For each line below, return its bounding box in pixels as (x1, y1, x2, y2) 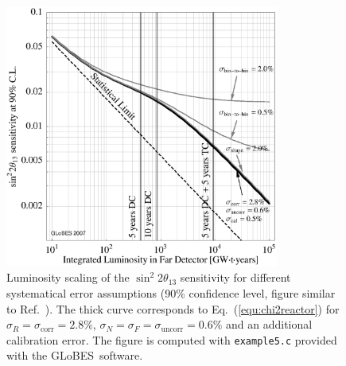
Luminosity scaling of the (6, 269, 130, 286)
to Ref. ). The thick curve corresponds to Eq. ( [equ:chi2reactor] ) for (6, 300, 340, 317)
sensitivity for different (180, 269, 291, 286)
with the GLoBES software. (6, 347, 143, 364)
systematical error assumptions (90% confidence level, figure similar (6, 285, 336, 302)
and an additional (226, 316, 313, 333)
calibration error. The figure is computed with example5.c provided (6, 331, 337, 348)
